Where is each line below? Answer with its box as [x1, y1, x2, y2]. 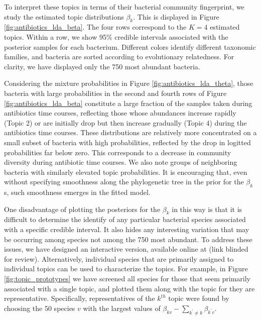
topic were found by [168, 293, 229, 303]
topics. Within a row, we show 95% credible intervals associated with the [4, 31, 228, 42]
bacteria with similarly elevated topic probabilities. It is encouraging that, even [4, 166, 247, 177]
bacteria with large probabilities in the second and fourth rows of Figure [4, 87, 227, 98]
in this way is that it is [172, 203, 242, 214]
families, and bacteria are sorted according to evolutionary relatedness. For [4, 51, 234, 62]
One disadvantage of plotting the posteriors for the [4, 203, 161, 214]
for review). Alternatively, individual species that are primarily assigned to [4, 253, 234, 264]
